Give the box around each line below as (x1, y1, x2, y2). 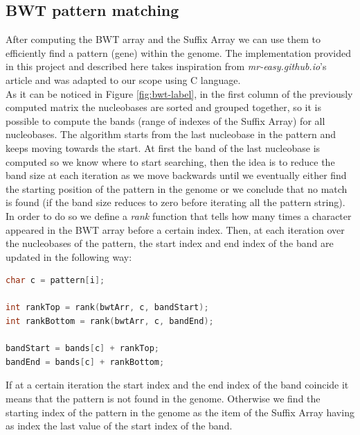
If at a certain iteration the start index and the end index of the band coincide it (6, 377, 349, 392)
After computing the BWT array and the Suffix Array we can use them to (6, 32, 321, 46)
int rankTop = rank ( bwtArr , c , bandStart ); (6, 302, 209, 313)
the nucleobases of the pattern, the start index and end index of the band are (6, 236, 334, 250)
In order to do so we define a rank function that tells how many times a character (6, 208, 352, 223)
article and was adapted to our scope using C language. (6, 72, 241, 87)
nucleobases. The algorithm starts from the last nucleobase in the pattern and (6, 127, 336, 142)
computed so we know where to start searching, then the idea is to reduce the (6, 154, 335, 169)
